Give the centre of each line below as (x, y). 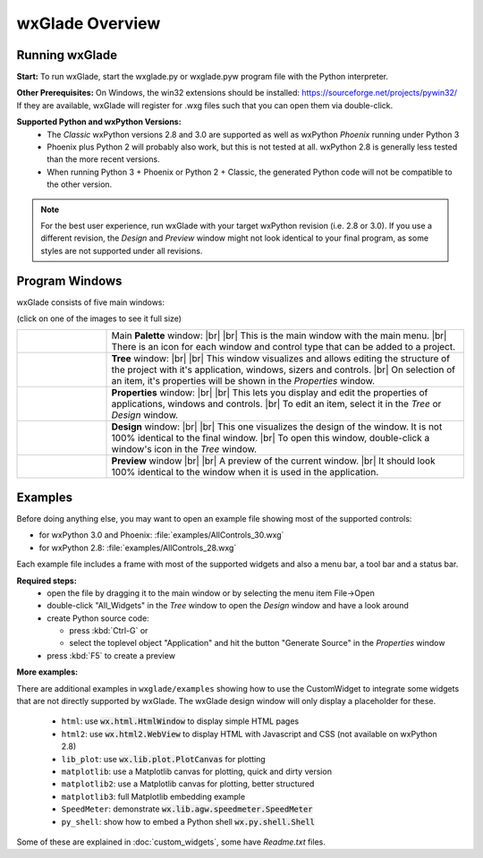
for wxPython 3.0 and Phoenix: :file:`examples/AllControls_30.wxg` (161, 535)
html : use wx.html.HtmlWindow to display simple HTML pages (180, 721)
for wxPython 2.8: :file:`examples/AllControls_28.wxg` (138, 548)
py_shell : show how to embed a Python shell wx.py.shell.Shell (188, 821)
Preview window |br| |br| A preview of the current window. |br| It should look (273, 461)
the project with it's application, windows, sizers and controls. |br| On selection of (284, 370)
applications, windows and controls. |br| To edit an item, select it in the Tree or (276, 404)
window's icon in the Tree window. (184, 449)
